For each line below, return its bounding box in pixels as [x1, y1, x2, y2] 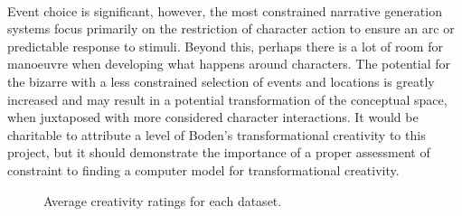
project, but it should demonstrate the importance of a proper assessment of [7, 143, 430, 162]
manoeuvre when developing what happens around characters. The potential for [7, 54, 450, 73]
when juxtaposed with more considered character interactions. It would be [7, 108, 419, 127]
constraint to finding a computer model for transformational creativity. [7, 160, 400, 179]
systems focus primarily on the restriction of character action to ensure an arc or [7, 19, 455, 38]
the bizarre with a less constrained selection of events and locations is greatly [7, 71, 435, 90]
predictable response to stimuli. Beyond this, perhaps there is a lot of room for [7, 36, 443, 55]
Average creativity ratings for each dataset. [43, 191, 282, 210]
